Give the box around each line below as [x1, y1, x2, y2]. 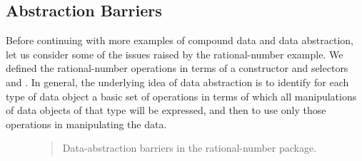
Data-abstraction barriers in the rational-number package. [62, 140, 317, 155]
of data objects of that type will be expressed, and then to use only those [6, 103, 326, 118]
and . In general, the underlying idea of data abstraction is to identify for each [6, 74, 349, 89]
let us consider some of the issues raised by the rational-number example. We [6, 46, 343, 61]
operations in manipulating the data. [6, 116, 167, 131]
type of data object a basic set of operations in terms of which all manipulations [6, 88, 357, 103]
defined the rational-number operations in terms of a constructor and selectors [6, 61, 348, 76]
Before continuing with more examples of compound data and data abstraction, [6, 33, 353, 48]
